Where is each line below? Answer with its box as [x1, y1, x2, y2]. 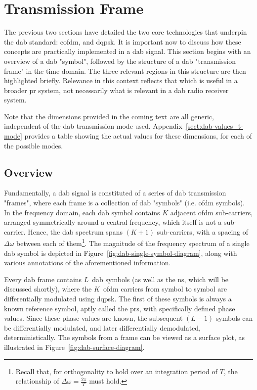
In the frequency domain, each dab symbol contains [4, 207, 160, 217]
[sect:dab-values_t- [185, 121, 243, 131]
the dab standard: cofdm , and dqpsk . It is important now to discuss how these [4, 36, 241, 47]
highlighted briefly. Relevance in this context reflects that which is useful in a [4, 75, 238, 86]
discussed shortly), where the [4, 284, 92, 294]
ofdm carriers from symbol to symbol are [103, 284, 227, 294]
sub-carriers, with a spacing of [157, 226, 249, 237]
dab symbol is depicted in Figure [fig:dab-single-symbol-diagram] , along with [4, 247, 237, 258]
